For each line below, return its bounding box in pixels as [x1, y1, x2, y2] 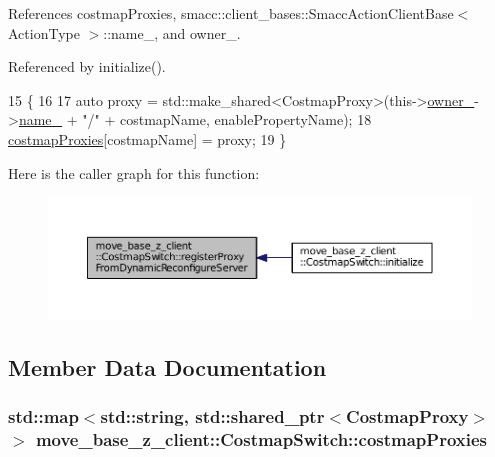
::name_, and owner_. [103, 22, 241, 43]
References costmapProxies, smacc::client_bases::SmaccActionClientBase [8, 3, 454, 23]
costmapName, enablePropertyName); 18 [119, 109, 372, 130]
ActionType [8, 22, 80, 43]
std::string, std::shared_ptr [100, 403, 325, 428]
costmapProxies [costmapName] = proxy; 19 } [8, 128, 287, 149]
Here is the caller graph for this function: [8, 162, 260, 183]
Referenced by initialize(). [8, 56, 166, 77]
